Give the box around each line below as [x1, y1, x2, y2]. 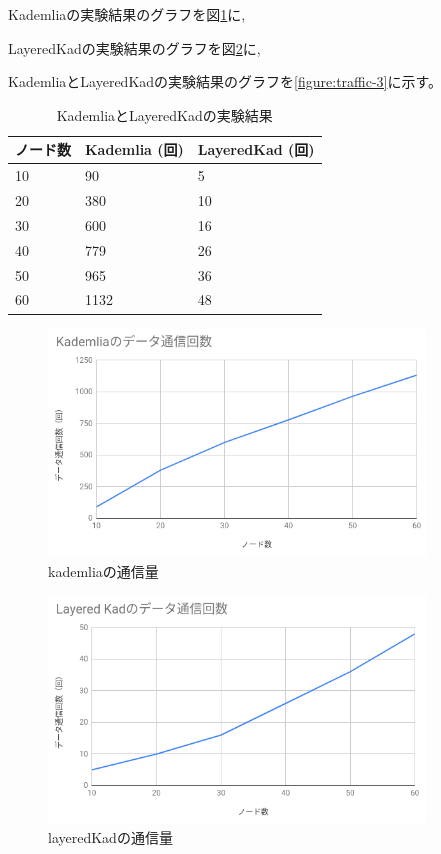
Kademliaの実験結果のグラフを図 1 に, [8, 4, 246, 24]
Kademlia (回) [85, 139, 184, 160]
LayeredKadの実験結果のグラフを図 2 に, [8, 37, 261, 58]
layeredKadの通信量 [48, 826, 173, 847]
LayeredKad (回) [197, 139, 315, 160]
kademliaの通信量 [48, 560, 159, 581]
